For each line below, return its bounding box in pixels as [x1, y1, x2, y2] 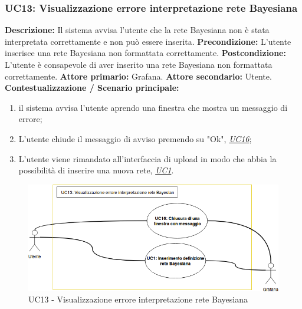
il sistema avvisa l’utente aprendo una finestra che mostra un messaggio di [18, 101, 288, 113]
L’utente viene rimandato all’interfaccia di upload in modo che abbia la [18, 152, 277, 165]
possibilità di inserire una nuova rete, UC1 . [18, 164, 174, 176]
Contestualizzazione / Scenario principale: [5, 81, 179, 94]
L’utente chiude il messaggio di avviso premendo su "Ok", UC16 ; [18, 132, 252, 144]
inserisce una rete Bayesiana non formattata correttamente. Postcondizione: [5, 47, 286, 59]
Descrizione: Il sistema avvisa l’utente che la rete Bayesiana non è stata [5, 24, 270, 36]
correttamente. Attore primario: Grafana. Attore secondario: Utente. [5, 70, 272, 82]
